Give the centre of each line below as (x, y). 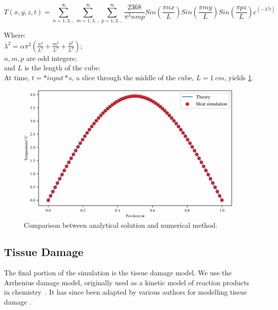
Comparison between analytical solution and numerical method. (121, 225)
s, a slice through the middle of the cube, (132, 77)
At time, (17, 77)
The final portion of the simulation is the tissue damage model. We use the (118, 273)
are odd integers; (51, 58)
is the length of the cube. (62, 68)
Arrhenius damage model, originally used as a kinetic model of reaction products (127, 282)
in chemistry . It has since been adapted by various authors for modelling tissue (126, 292)
